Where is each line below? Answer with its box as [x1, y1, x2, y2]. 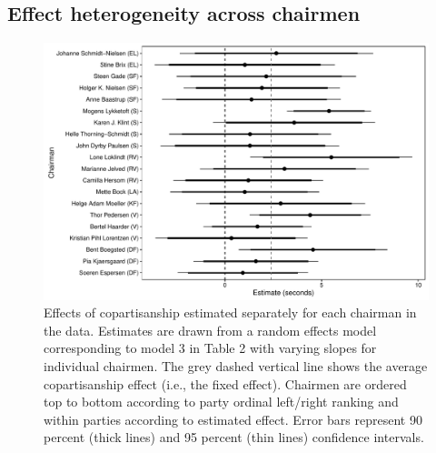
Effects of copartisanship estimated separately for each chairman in [44, 303, 417, 322]
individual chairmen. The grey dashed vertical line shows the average [44, 356, 428, 375]
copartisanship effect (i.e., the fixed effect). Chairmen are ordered [44, 374, 407, 393]
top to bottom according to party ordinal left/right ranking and [44, 392, 399, 411]
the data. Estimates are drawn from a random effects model [44, 320, 377, 339]
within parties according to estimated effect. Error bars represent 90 [44, 409, 422, 428]
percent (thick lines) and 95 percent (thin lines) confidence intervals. [44, 428, 424, 447]
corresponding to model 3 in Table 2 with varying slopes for [44, 338, 377, 357]
